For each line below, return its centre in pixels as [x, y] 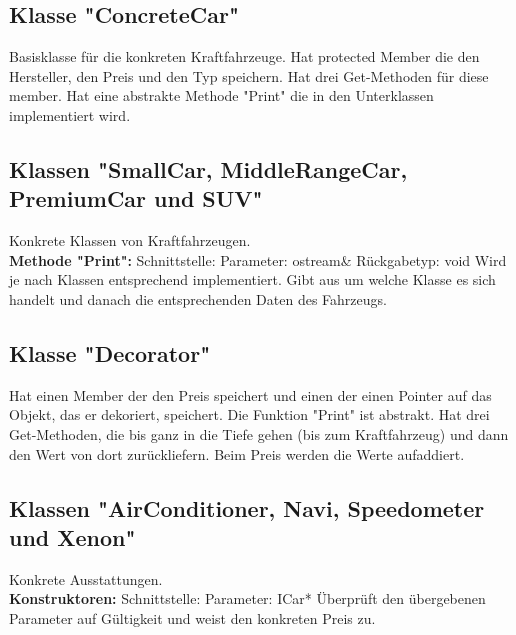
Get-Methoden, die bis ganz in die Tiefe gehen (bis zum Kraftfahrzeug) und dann [259, 433]
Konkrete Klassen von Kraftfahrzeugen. [130, 240]
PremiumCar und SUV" [136, 198]
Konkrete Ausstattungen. [86, 578]
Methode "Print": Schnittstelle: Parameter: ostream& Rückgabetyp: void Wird [258, 259]
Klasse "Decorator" [110, 352]
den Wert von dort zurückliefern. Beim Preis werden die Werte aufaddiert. [237, 453]
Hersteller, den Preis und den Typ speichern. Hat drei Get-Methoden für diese [249, 75]
